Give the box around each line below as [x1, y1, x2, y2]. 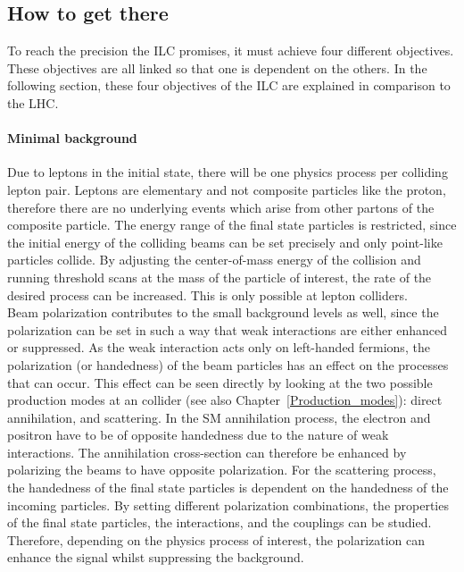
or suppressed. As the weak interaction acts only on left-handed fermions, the [7, 338, 430, 357]
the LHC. [7, 93, 59, 112]
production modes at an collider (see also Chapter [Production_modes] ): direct [7, 391, 443, 409]
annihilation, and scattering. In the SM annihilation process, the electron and [7, 408, 431, 426]
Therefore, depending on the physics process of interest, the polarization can [7, 530, 426, 549]
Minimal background [7, 129, 137, 147]
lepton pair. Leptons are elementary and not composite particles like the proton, [7, 180, 446, 198]
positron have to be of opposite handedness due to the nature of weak [7, 425, 389, 444]
